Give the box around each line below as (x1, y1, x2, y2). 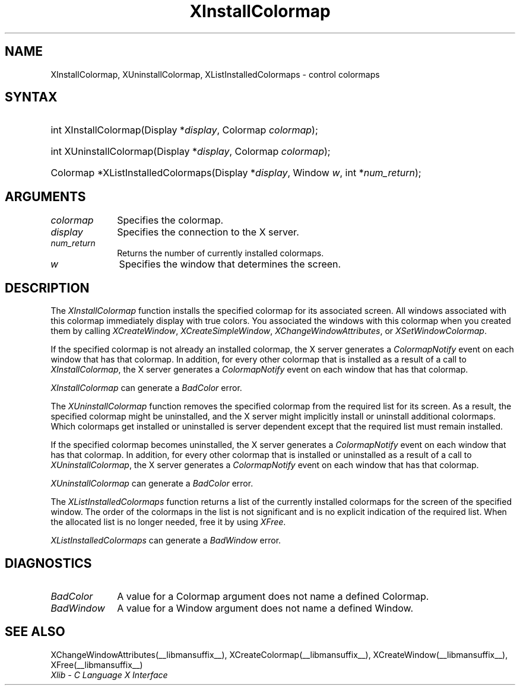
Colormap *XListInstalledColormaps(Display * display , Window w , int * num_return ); (50, 167, 421, 179)
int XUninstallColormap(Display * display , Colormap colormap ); (50, 145, 331, 158)
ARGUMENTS (5, 189, 86, 204)
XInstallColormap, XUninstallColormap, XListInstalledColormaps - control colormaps (50, 69, 380, 80)
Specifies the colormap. (117, 214, 224, 227)
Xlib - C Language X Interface (50, 669, 168, 680)
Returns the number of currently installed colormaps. (117, 248, 324, 259)
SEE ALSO (5, 624, 65, 640)
